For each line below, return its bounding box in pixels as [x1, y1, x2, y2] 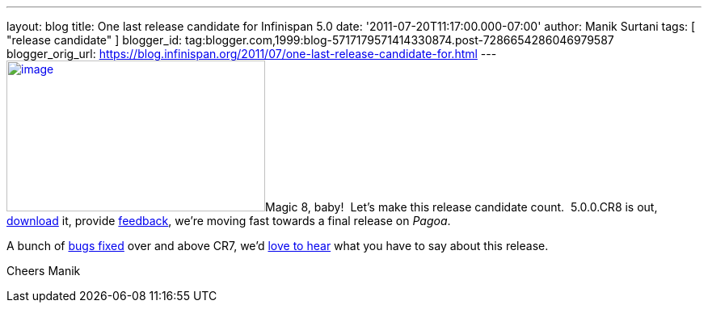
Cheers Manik [6, 264, 81, 278]
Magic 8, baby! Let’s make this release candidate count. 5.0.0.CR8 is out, [265, 200, 658, 214]
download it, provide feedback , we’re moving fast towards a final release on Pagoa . [6, 214, 451, 228]
